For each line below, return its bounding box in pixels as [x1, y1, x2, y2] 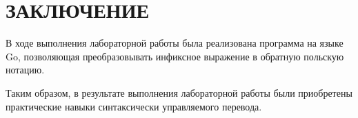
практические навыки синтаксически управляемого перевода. [6, 99, 262, 113]
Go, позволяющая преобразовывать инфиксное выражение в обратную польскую [6, 49, 344, 63]
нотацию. [6, 62, 45, 77]
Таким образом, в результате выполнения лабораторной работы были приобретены [6, 85, 352, 99]
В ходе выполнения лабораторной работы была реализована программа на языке [6, 36, 344, 50]
